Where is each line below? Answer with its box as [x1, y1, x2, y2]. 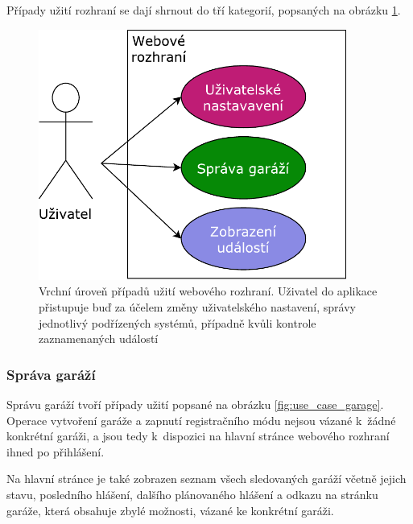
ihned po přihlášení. [6, 443, 105, 460]
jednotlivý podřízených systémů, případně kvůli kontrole [39, 314, 316, 331]
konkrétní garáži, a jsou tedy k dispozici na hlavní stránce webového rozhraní [6, 427, 390, 444]
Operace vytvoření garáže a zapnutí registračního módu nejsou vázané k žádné [6, 411, 396, 428]
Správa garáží [6, 364, 96, 384]
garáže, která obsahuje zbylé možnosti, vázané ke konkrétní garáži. [6, 501, 334, 518]
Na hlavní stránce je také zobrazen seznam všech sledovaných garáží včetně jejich [6, 470, 407, 487]
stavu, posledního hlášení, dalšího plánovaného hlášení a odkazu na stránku [6, 485, 378, 502]
